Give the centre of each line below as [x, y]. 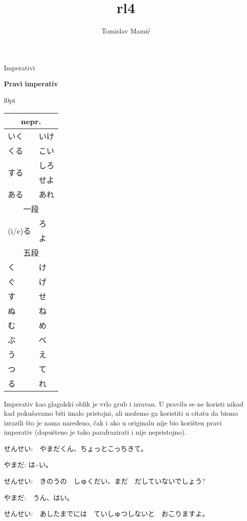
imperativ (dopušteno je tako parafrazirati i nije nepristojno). [95, 432]
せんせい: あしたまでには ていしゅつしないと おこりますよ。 [107, 513]
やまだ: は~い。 [28, 464]
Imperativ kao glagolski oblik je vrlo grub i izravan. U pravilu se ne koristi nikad [124, 403]
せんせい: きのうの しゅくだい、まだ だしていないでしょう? [105, 481]
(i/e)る [20, 230]
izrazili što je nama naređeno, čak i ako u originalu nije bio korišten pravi [113, 422]
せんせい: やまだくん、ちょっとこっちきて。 [76, 448]
